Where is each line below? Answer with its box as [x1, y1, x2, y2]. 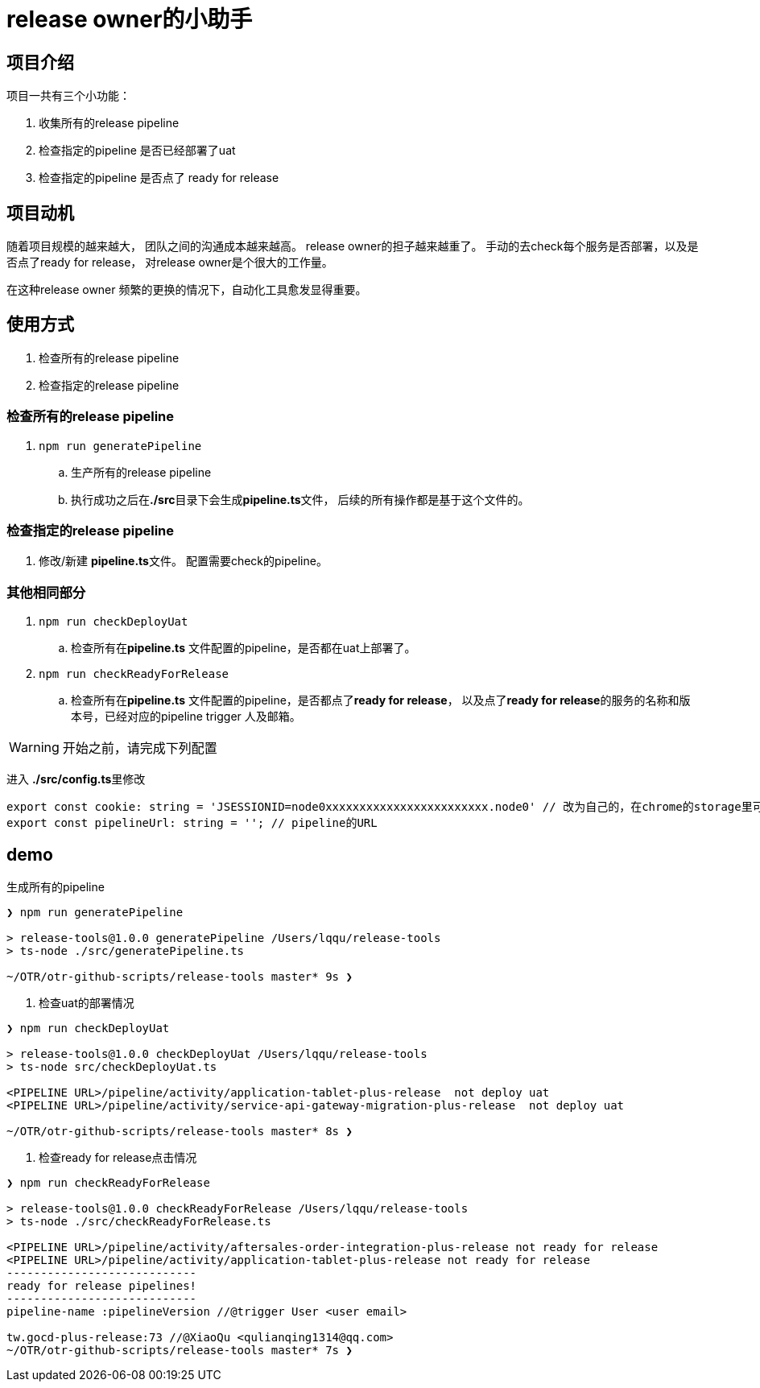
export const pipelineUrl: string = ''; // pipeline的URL [6, 816, 378, 830]
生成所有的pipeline [6, 879, 105, 894]
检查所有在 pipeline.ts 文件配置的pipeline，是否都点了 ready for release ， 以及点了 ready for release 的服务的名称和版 [71, 693, 691, 708]
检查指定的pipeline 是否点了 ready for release [39, 171, 279, 185]
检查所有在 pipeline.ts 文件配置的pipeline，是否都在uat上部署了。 [71, 641, 416, 655]
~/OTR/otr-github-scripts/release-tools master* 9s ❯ [6, 969, 353, 983]
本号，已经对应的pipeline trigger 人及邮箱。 [71, 709, 301, 724]
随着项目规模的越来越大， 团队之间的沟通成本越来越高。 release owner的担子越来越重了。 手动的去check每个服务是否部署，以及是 [6, 239, 699, 254]
